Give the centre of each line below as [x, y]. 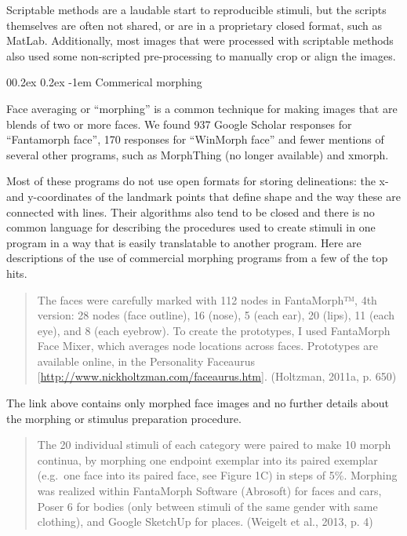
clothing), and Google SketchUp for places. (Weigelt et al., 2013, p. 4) [205, 521]
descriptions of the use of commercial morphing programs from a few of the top [197, 258]
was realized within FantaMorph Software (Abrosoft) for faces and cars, [209, 491]
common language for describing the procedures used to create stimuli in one [191, 227]
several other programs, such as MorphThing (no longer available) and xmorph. [198, 154]
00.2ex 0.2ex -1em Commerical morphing [104, 82]
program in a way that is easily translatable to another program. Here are [184, 242]
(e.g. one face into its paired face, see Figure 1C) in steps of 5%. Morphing [217, 475]
